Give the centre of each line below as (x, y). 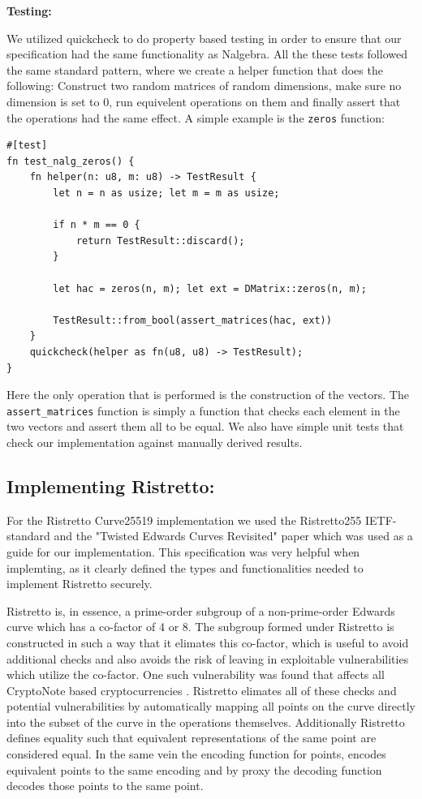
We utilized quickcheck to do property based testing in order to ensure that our (204, 38)
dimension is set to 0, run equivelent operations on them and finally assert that (204, 101)
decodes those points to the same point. (105, 786)
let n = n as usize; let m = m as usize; (166, 193)
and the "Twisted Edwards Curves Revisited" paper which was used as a (233, 536)
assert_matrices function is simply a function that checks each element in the (203, 410)
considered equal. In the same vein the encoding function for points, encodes (196, 754)
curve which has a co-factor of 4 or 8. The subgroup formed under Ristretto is (200, 627)
